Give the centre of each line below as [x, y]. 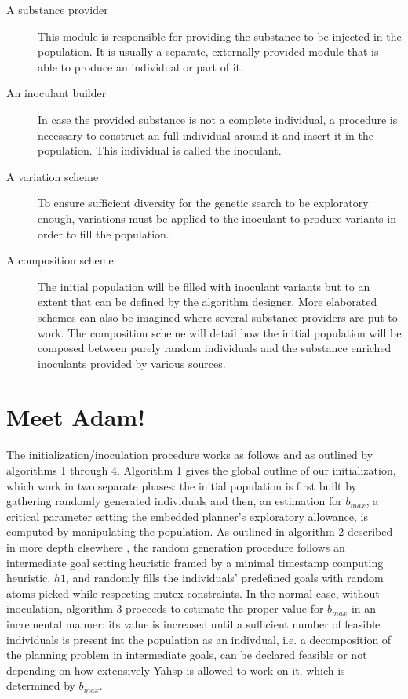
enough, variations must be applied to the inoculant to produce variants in [217, 218]
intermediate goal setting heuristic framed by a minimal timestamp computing [195, 562]
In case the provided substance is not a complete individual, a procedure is [218, 119]
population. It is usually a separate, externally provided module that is [208, 51]
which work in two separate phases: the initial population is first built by [182, 485]
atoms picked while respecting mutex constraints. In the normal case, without [193, 593]
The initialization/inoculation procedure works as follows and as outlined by [190, 455]
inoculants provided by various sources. [132, 363]
